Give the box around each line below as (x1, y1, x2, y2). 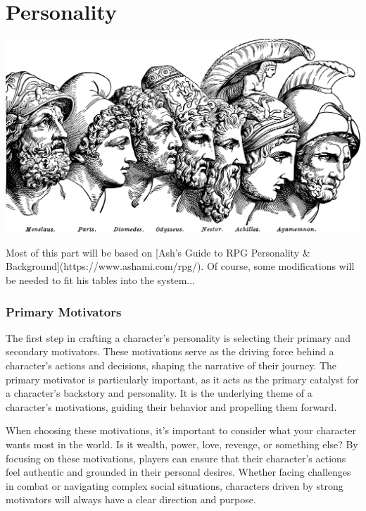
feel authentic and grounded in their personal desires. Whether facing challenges (6, 464, 351, 479)
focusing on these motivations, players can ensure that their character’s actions (6, 450, 346, 465)
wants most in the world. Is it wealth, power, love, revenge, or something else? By (6, 437, 358, 451)
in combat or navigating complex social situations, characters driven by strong (6, 478, 343, 493)
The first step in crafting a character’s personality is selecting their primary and (6, 330, 351, 345)
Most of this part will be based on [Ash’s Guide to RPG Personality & (6, 245, 310, 259)
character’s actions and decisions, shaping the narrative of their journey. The (6, 358, 337, 373)
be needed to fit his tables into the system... (6, 273, 196, 288)
